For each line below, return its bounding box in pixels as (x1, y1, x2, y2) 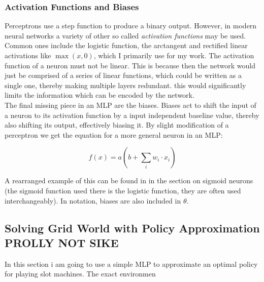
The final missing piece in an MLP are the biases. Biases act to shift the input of (5, 99, 256, 110)
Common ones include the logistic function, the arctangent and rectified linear (5, 40, 248, 51)
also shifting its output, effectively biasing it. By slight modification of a (5, 119, 229, 130)
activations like (5, 50, 51, 60)
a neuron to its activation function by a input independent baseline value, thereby (5, 109, 259, 120)
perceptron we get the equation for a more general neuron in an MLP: (5, 129, 223, 140)
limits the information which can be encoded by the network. (5, 90, 194, 100)
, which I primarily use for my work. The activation (93, 50, 254, 60)
